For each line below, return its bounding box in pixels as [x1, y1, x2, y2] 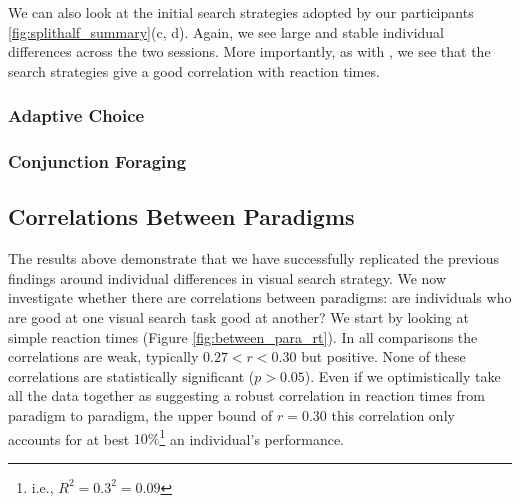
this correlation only [331, 405, 455, 426]
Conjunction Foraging [8, 149, 187, 174]
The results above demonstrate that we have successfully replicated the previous [8, 248, 500, 269]
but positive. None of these [301, 346, 466, 367]
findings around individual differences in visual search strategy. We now [8, 267, 447, 288]
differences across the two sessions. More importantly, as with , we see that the [8, 41, 491, 62]
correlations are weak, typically [8, 346, 199, 367]
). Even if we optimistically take [304, 365, 501, 386]
